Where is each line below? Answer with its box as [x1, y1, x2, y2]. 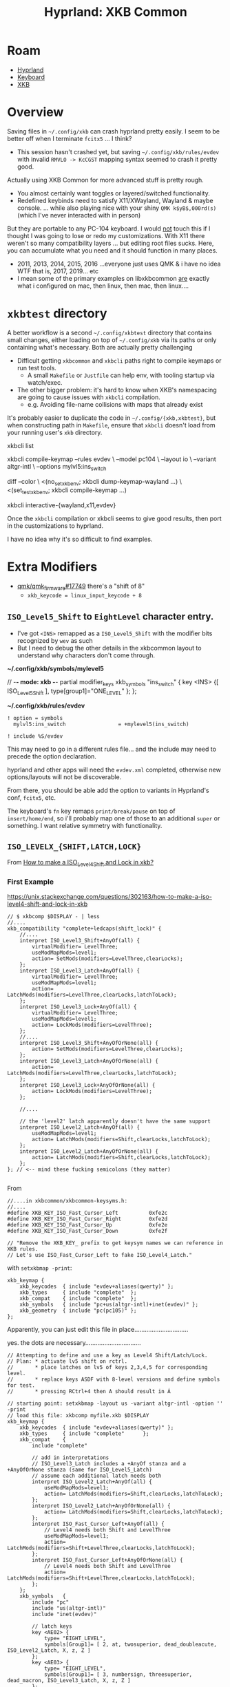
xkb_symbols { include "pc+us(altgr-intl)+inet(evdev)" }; [19, 1302, 198, 1308]
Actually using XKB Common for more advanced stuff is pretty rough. [7, 176, 205, 184]
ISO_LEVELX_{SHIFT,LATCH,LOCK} [7, 841, 142, 851]
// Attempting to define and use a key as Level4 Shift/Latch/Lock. [7, 1352, 208, 1359]
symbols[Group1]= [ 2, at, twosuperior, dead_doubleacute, [43, 1641, 217, 1648]
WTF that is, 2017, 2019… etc [17, 266, 99, 275]
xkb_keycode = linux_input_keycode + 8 [27, 592, 143, 599]
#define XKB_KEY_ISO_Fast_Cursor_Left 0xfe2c [7, 1209, 168, 1217]
